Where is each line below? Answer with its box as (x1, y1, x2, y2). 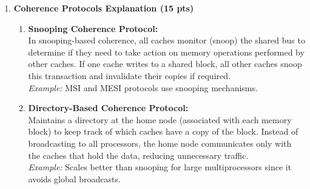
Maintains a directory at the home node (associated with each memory (28, 113, 292, 126)
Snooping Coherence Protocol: (28, 22, 158, 34)
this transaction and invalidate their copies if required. (28, 69, 231, 82)
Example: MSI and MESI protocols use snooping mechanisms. (28, 81, 258, 94)
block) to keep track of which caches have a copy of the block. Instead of (28, 125, 298, 138)
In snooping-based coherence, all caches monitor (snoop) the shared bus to (28, 34, 305, 46)
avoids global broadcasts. (28, 172, 121, 185)
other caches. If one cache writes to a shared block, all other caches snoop (28, 57, 302, 70)
